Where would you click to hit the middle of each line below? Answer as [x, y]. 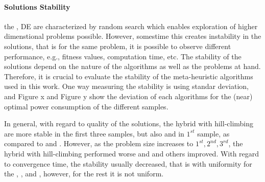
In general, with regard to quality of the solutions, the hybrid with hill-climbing [129, 123]
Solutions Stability [37, 6]
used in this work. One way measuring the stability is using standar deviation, [127, 86]
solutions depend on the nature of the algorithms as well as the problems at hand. [132, 66]
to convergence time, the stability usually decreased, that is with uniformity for [128, 163]
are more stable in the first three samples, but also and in [94, 133]
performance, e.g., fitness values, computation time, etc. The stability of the [123, 56]
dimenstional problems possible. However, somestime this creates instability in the [133, 36]
